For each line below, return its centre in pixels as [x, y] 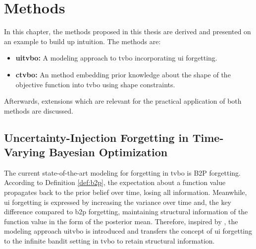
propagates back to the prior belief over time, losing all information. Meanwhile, [126, 192]
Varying [25, 152]
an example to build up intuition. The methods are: [82, 41]
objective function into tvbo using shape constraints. [95, 84]
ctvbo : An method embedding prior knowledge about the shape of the [123, 74]
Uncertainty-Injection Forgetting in [96, 137]
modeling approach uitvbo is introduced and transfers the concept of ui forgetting [128, 231]
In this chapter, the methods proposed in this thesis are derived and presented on [128, 31]
